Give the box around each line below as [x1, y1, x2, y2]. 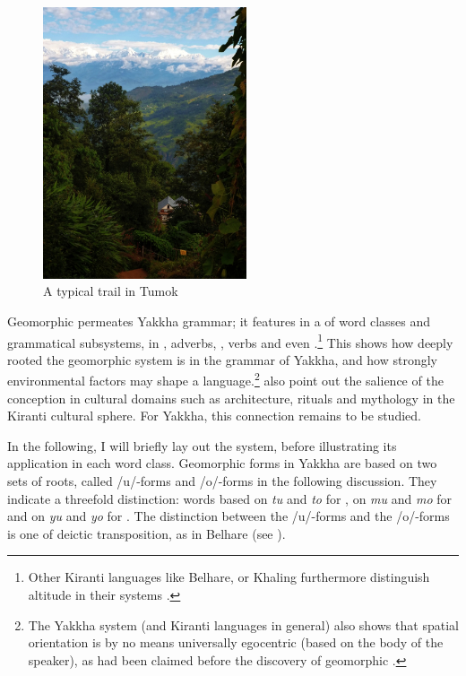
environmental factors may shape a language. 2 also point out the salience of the [7, 368, 444, 390]
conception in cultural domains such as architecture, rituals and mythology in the [7, 388, 455, 407]
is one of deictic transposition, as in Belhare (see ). [7, 524, 286, 542]
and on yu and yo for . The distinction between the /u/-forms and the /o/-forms [7, 507, 450, 525]
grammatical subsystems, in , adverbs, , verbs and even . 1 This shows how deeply [7, 330, 453, 351]
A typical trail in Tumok [43, 282, 178, 300]
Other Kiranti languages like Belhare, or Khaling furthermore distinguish [28, 568, 430, 586]
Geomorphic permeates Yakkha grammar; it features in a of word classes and [7, 311, 431, 330]
